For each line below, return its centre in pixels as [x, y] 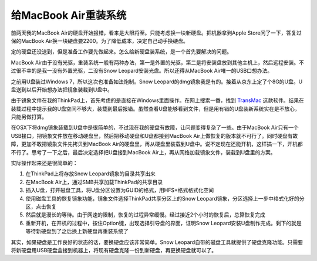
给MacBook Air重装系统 [69, 15]
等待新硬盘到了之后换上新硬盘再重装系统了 [77, 231]
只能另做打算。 [29, 117]
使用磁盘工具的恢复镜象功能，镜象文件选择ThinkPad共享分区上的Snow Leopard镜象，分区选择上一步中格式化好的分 [165, 198]
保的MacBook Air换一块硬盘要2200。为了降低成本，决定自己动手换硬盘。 [100, 40]
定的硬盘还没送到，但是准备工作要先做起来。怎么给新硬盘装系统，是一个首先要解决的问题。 [121, 52]
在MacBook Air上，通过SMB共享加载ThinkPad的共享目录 [94, 182]
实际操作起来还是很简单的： [44, 163]
